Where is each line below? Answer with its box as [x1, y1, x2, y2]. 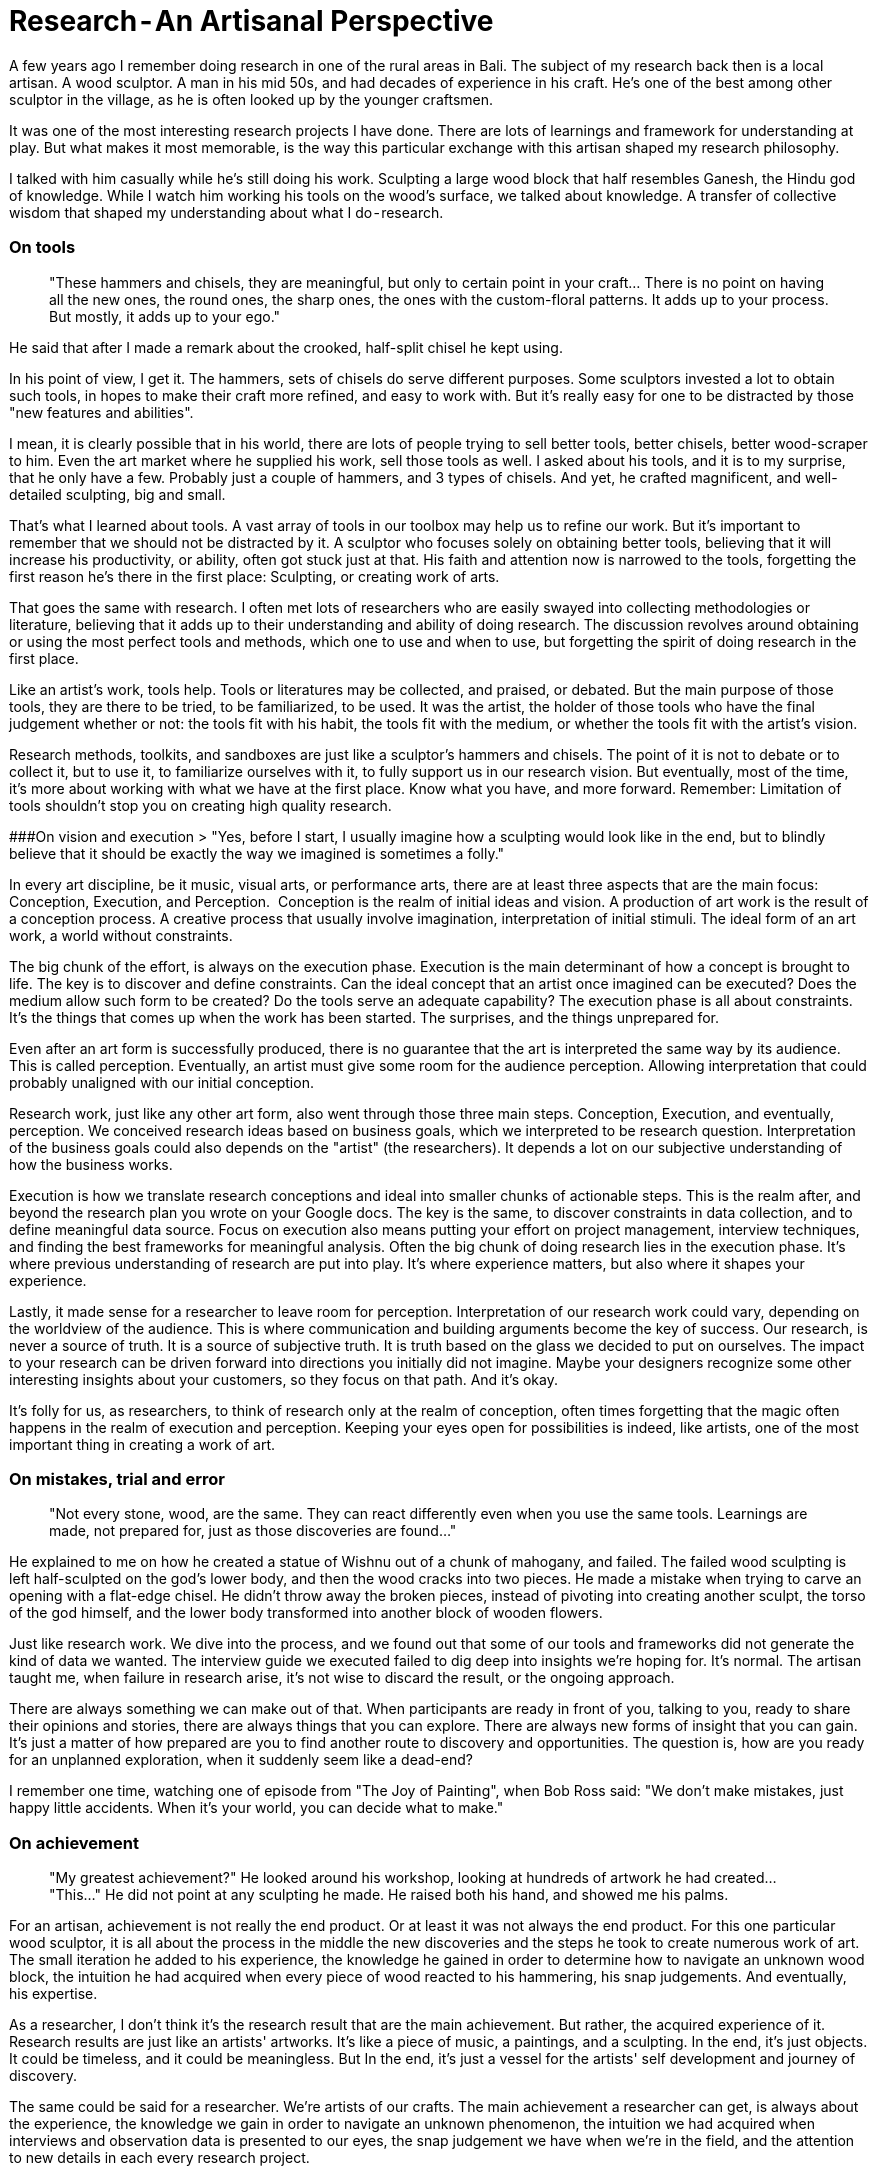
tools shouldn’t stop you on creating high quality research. [9, 796, 392, 814]
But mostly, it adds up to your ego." [49, 307, 281, 325]
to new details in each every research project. [9, 2149, 310, 2166]
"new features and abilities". [9, 403, 194, 421]
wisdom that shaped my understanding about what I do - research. [9, 203, 444, 221]
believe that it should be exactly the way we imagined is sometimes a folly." [9, 844, 505, 862]
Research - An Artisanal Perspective [9, 4, 494, 38]
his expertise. [9, 1985, 98, 2002]
